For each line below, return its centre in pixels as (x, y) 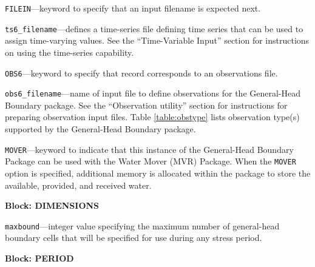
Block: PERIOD (39, 258)
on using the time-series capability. (69, 52)
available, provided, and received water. (78, 185)
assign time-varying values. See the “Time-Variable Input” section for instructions (157, 40)
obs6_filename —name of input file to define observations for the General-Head (153, 93)
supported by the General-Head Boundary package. (100, 129)
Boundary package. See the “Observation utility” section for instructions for (146, 105)
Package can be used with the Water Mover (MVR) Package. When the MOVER (151, 161)
